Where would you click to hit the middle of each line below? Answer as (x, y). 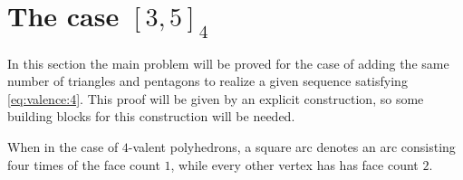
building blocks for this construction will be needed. (151, 116)
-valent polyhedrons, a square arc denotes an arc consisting (292, 146)
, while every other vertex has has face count (294, 164)
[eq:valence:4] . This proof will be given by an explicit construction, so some (216, 98)
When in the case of (63, 146)
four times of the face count (84, 164)
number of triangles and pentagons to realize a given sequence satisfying (207, 81)
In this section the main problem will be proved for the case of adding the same (228, 63)
